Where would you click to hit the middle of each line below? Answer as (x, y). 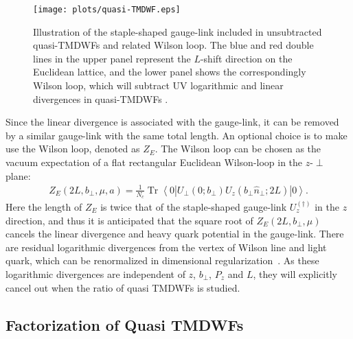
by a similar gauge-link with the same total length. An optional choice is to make (176, 135)
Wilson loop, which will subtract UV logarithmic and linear (158, 85)
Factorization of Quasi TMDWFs (125, 324)
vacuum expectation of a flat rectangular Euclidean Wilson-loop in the (154, 162)
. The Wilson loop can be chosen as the (238, 149)
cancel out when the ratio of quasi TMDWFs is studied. (123, 287)
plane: (18, 175)
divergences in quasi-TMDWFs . (101, 98)
